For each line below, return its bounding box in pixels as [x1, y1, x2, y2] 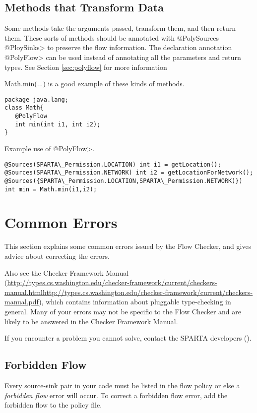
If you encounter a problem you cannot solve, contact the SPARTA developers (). [4, 333, 252, 343]
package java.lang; [4, 96, 68, 103]
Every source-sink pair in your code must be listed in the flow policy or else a [4, 380, 240, 390]
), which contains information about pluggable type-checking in [39, 296, 231, 307]
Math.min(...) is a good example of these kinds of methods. [4, 78, 185, 89]
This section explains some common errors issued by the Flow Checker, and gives [4, 241, 252, 251]
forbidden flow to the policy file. [4, 400, 102, 410]
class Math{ [4, 104, 44, 112]
